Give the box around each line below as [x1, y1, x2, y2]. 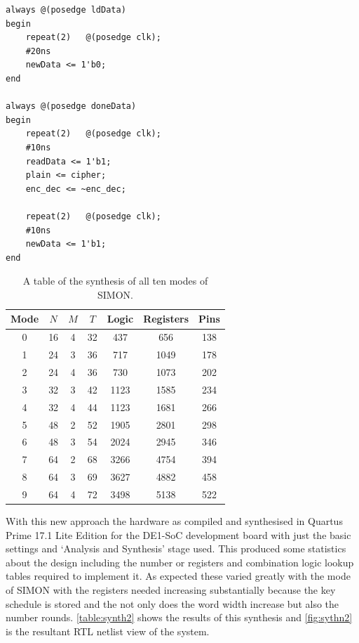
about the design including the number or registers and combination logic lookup [6, 554, 354, 569]
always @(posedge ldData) [6, 5, 126, 15]
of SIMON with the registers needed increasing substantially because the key [6, 582, 336, 597]
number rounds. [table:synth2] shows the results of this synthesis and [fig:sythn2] [6, 610, 353, 625]
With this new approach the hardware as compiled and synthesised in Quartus [6, 514, 343, 528]
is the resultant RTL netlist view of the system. [6, 623, 210, 638]
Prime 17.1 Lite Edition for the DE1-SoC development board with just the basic [6, 527, 351, 542]
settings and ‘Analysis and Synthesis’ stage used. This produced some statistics [6, 541, 346, 556]
